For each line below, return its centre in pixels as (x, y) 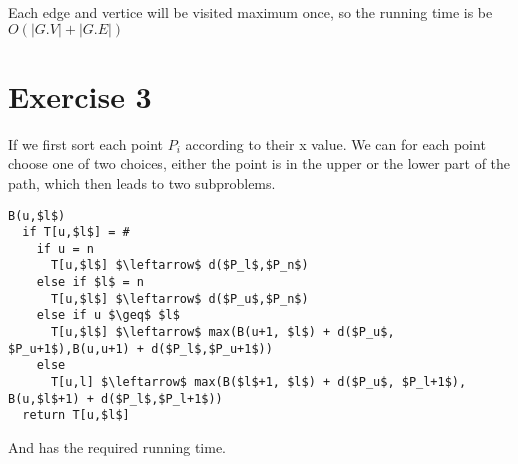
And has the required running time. (117, 447)
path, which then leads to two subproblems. (142, 182)
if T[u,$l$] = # (76, 232)
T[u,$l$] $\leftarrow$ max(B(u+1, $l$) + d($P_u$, (222, 332)
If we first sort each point (85, 143)
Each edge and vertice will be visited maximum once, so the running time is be (250, 12)
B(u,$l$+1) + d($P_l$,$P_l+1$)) (115, 398)
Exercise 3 (80, 95)
